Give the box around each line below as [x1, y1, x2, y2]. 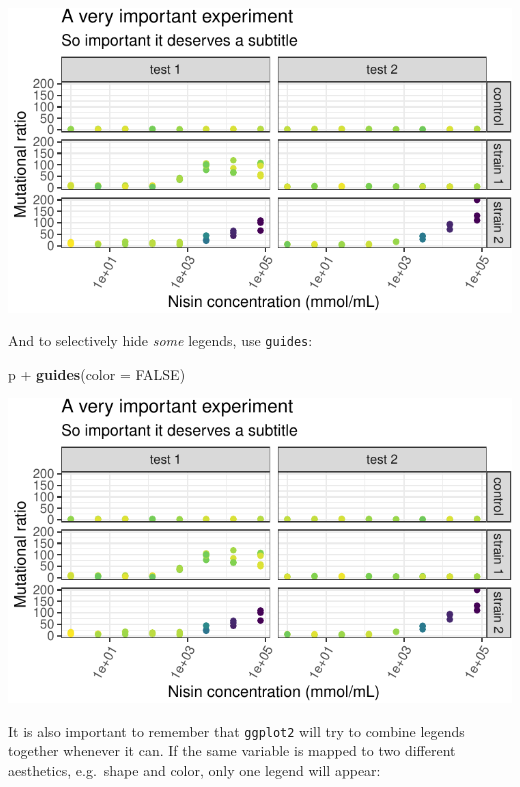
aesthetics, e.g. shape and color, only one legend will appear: [8, 759, 381, 780]
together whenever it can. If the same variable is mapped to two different [8, 740, 456, 761]
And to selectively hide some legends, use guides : [8, 330, 313, 351]
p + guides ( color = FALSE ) [8, 363, 186, 384]
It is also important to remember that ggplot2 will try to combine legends [8, 720, 465, 741]
